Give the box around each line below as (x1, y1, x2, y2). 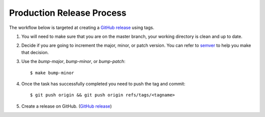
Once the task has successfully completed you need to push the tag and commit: (21, 81, 185, 87)
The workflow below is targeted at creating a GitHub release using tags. (9, 25, 155, 30)
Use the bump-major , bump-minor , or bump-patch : (21, 58, 126, 64)
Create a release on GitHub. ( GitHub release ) (21, 103, 112, 109)
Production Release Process (9, 7, 127, 18)
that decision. (21, 49, 49, 55)
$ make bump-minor (30, 70, 75, 76)
